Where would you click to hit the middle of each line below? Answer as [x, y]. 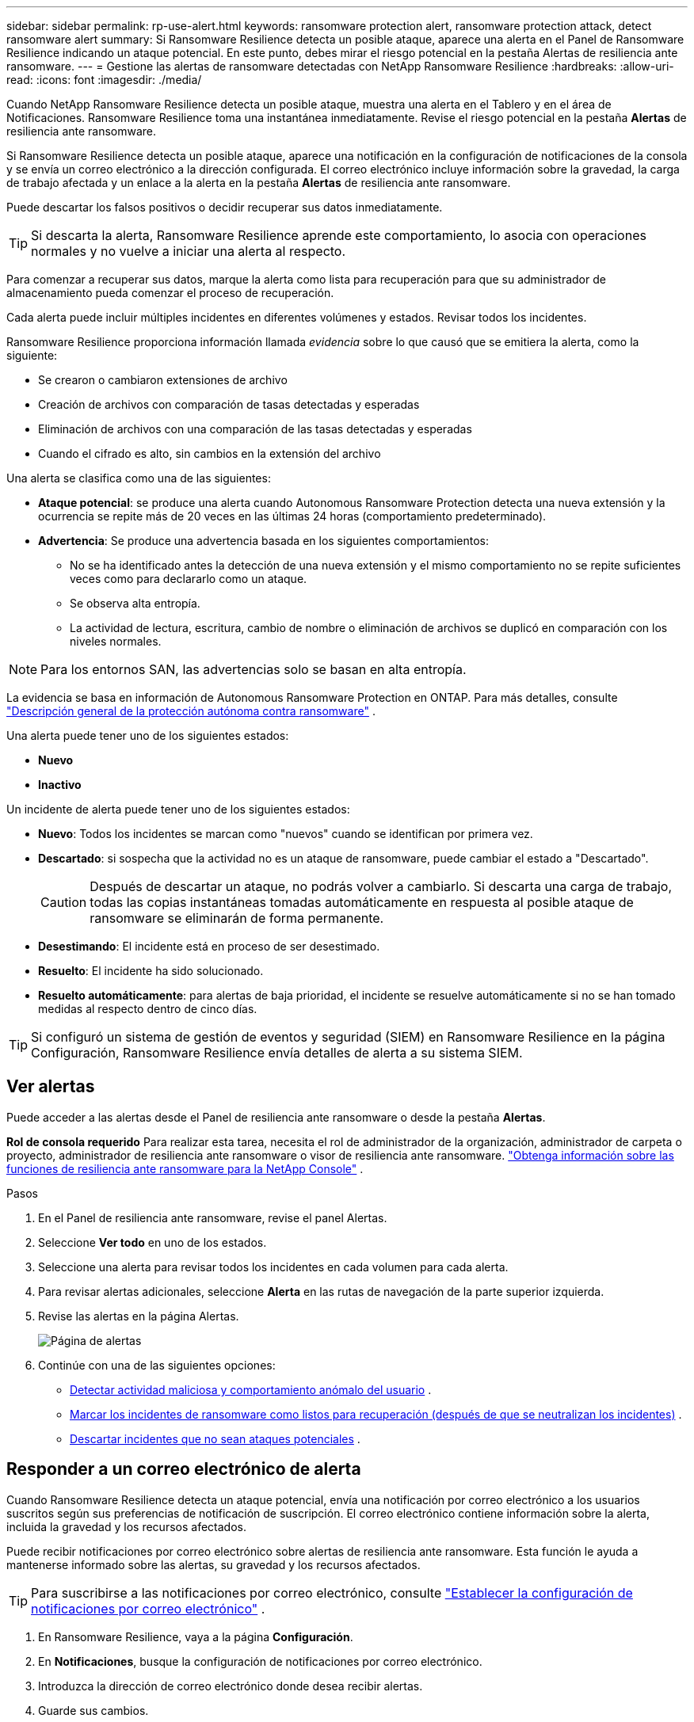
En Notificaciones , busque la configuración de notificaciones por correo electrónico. [260, 1661]
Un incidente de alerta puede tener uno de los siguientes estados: [178, 809]
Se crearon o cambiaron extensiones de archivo [163, 380]
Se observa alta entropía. [135, 603]
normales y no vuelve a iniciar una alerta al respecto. [189, 251]
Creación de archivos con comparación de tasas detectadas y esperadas [229, 404]
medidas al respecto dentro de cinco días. [148, 1009]
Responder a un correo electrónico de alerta [184, 1469]
